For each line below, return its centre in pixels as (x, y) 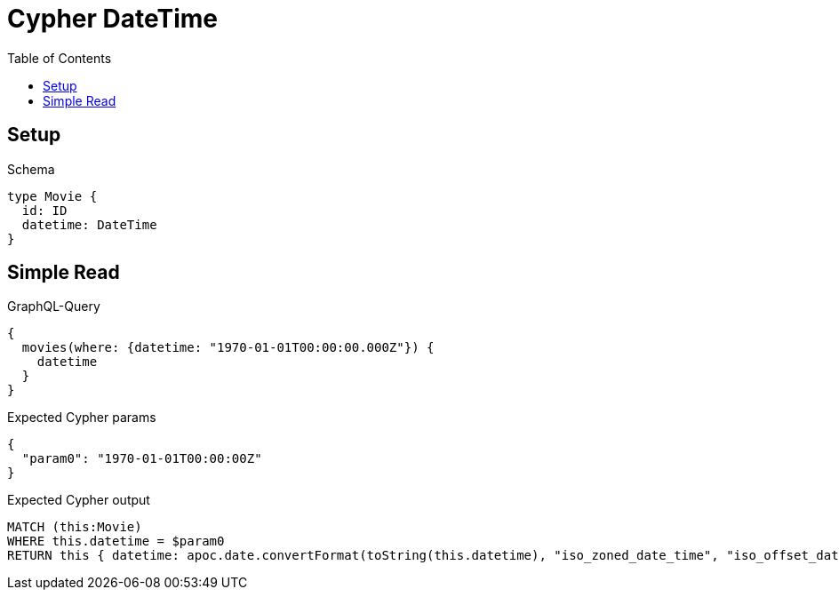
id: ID (44, 210)
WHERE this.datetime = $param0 (116, 541)
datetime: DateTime (89, 224)
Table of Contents (60, 58)
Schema (31, 169)
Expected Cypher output (79, 500)
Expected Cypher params (82, 418)
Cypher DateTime (112, 19)
